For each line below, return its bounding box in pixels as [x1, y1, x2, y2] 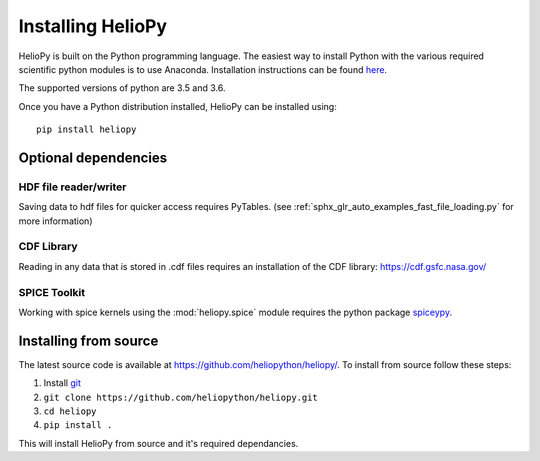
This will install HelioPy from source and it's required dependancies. [18, 437, 299, 449]
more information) [18, 215, 93, 227]
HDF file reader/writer [18, 180, 127, 194]
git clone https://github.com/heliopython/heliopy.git [43, 391, 319, 403]
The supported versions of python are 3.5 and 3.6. [18, 82, 226, 94]
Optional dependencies [18, 149, 168, 166]
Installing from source [18, 332, 159, 349]
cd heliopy [43, 406, 97, 417]
